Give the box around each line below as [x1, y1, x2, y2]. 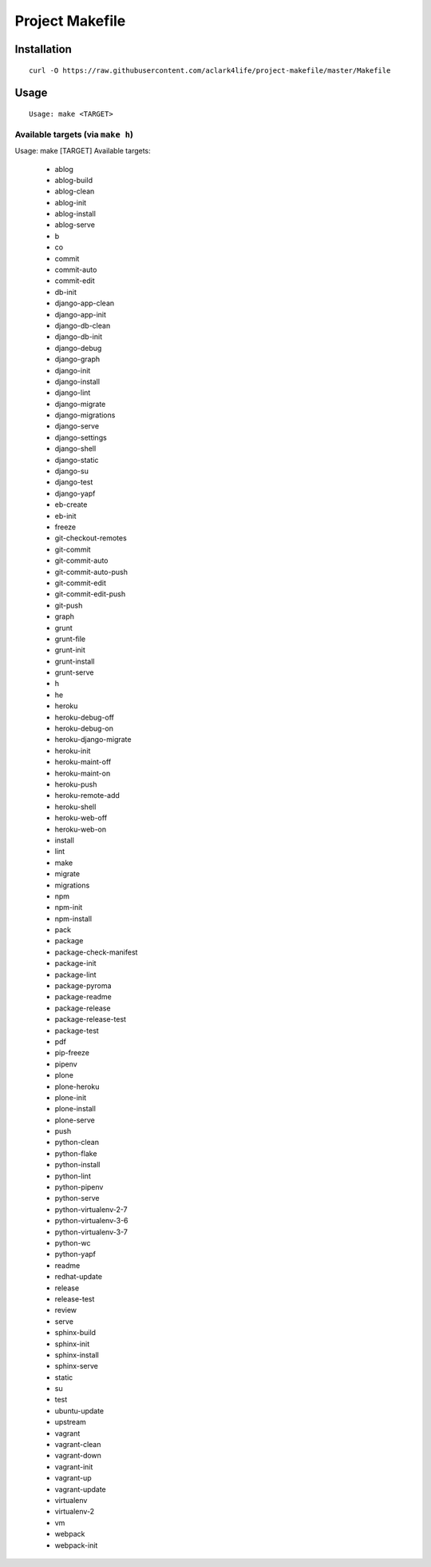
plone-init [54, 1092, 87, 1102]
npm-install [54, 914, 92, 923]
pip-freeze [54, 1048, 90, 1058]
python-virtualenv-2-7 [54, 1204, 128, 1214]
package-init [54, 959, 97, 968]
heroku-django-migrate [54, 735, 132, 744]
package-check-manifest [54, 947, 138, 957]
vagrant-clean [54, 1440, 101, 1449]
